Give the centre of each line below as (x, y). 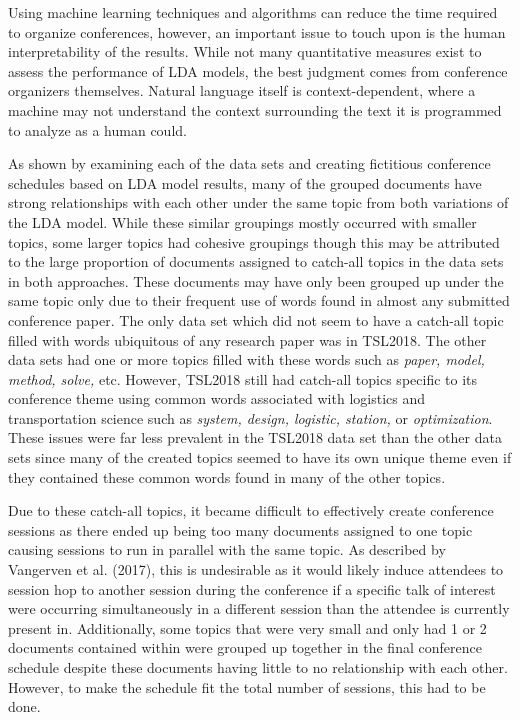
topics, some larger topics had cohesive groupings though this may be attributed (254, 241)
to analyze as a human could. (97, 129)
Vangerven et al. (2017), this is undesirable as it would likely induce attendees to (256, 569)
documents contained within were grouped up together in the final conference (245, 647)
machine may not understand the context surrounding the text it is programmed (255, 109)
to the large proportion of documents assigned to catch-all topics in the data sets (256, 261)
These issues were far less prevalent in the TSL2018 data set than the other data (255, 437)
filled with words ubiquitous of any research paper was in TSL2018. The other (247, 339)
